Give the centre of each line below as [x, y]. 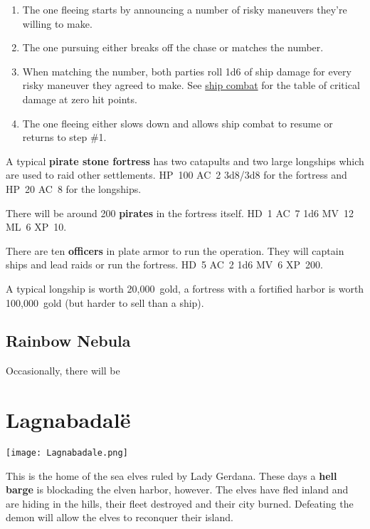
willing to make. [57, 23]
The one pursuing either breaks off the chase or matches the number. [173, 47]
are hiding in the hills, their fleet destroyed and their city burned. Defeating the [180, 503]
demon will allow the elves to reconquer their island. [120, 517]
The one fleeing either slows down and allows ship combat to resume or [178, 123]
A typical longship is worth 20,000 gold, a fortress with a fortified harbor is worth [185, 288]
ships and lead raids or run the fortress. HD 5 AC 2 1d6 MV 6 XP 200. [164, 264]
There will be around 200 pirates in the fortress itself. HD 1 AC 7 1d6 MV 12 [180, 213]
